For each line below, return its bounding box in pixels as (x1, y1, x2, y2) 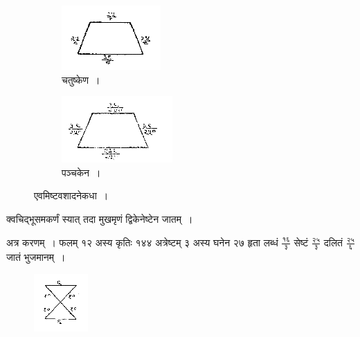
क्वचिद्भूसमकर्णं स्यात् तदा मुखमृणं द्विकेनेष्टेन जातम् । (6, 211, 193, 226)
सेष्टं (294, 235, 309, 249)
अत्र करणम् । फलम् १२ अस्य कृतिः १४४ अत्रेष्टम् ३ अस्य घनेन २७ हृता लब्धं (6, 235, 278, 249)
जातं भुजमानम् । (6, 250, 66, 264)
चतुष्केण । (62, 72, 100, 86)
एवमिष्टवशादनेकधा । (34, 188, 109, 203)
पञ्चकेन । (62, 165, 101, 179)
